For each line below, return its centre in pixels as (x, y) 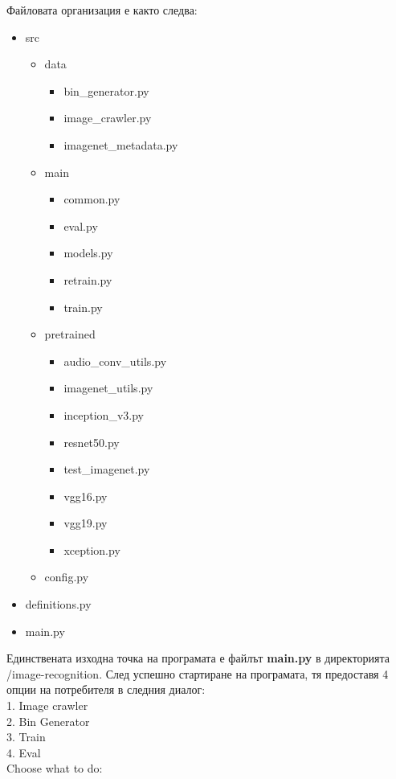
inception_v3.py (104, 414)
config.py (67, 577)
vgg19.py (86, 523)
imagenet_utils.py (108, 388)
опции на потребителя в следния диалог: (106, 689)
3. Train (26, 737)
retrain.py (88, 279)
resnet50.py (92, 442)
